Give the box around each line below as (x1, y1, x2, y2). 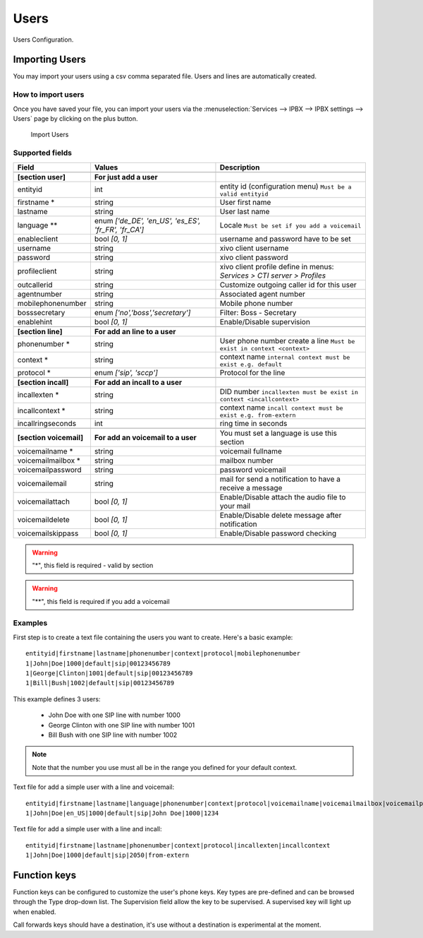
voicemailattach (17, 497, 70, 506)
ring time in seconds (219, 418, 288, 428)
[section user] (17, 172, 66, 182)
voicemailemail (17, 478, 67, 488)
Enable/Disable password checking (219, 528, 337, 538)
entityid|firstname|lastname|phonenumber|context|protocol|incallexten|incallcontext (25, 841, 331, 849)
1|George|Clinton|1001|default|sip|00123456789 (25, 670, 193, 677)
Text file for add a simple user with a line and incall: (13, 825, 162, 833)
